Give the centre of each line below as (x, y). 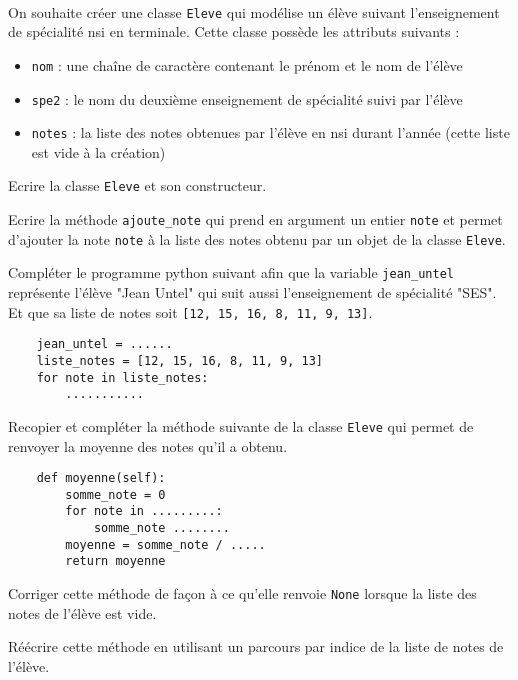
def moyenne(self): (101, 478)
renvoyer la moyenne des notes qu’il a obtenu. (148, 445)
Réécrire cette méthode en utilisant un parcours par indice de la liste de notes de (256, 646)
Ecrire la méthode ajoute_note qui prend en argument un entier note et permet (255, 219)
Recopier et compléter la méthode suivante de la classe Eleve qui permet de (241, 425)
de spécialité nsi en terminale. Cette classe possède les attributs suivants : (234, 31)
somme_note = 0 (115, 494)
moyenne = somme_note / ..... (165, 544)
